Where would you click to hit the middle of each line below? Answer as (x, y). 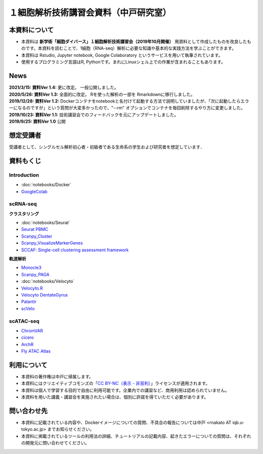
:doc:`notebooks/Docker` (46, 185)
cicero (28, 337)
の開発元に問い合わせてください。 (55, 443)
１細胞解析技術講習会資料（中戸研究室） (90, 13)
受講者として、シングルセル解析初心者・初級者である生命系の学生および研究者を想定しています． (107, 147)
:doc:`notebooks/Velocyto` (48, 281)
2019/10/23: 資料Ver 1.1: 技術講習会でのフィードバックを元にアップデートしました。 (94, 115)
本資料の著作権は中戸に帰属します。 (57, 376)
